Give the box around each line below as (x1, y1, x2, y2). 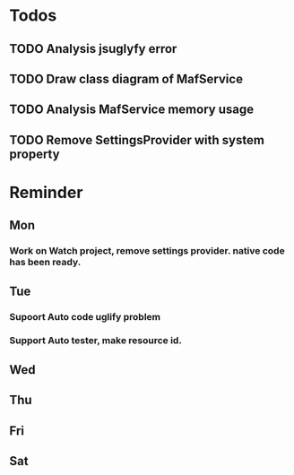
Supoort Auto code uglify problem (9, 310, 161, 323)
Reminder (9, 182, 83, 203)
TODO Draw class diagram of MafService (9, 71, 244, 86)
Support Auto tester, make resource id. (9, 334, 182, 347)
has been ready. (9, 256, 82, 269)
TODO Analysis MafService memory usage (9, 102, 254, 117)
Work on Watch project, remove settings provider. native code (9, 245, 285, 257)
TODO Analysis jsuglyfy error (9, 41, 177, 56)
